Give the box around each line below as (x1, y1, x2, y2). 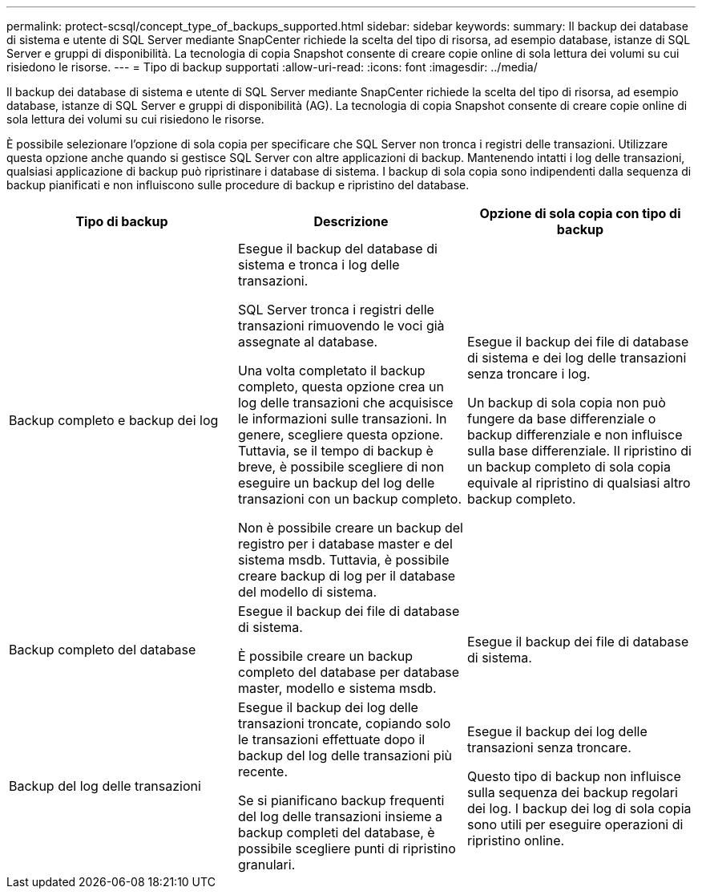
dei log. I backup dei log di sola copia (466, 800, 692, 816)
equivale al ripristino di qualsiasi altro (466, 475, 691, 491)
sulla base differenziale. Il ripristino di (466, 443, 692, 459)
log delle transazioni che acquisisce (237, 395, 454, 411)
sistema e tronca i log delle (237, 257, 400, 273)
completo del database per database (237, 664, 460, 680)
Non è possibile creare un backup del (237, 520, 463, 536)
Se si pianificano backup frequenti (237, 792, 445, 808)
